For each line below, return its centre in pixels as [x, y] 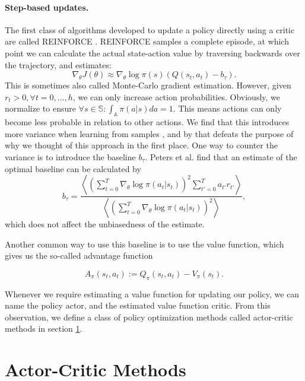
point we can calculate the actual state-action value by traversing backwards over [152, 53]
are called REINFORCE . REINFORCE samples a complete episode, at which [147, 41]
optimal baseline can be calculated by [73, 168]
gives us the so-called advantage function [79, 255]
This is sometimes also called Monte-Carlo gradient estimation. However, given [148, 85]
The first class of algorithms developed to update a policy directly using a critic [150, 29]
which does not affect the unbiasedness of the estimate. [105, 224]
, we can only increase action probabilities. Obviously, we [177, 96]
